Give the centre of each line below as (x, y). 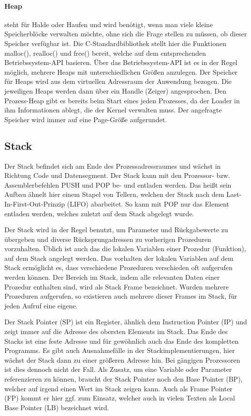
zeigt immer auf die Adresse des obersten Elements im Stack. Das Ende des (116, 331)
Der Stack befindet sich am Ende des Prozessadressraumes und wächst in (113, 166)
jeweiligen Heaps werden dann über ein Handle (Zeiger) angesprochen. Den (116, 90)
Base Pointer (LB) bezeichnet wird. (57, 407)
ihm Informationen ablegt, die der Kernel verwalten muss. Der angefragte (113, 110)
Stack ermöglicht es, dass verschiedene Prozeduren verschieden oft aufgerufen (118, 267)
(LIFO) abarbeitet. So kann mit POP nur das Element (148, 203)
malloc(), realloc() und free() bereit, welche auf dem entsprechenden (105, 53)
